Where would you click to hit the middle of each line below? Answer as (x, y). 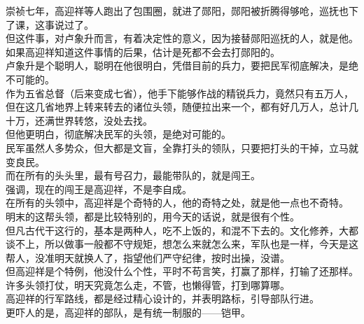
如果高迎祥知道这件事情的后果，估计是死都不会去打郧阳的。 (143, 51)
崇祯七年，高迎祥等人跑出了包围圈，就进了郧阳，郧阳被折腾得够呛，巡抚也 (177, 10)
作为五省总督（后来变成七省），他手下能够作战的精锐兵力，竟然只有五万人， (180, 93)
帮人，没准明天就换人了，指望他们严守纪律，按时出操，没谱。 (148, 257)
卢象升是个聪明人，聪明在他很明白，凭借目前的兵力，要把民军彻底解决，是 (177, 65)
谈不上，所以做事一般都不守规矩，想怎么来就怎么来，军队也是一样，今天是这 (182, 244)
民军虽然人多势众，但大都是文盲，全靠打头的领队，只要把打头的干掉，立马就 (182, 147)
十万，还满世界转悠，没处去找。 (79, 120)
